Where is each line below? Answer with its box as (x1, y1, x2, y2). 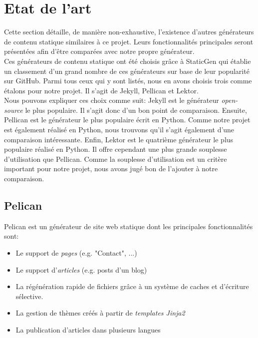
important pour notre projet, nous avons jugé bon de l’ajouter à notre (4, 163, 218, 174)
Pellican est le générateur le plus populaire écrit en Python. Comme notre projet (4, 114, 251, 125)
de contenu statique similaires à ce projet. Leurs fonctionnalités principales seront (4, 36, 254, 46)
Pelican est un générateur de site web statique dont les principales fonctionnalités (4, 221, 253, 231)
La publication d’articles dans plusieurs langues (15, 324, 161, 335)
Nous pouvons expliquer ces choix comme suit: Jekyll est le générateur (4, 95, 219, 105)
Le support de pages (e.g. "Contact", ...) (15, 248, 137, 258)
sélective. (15, 291, 43, 301)
